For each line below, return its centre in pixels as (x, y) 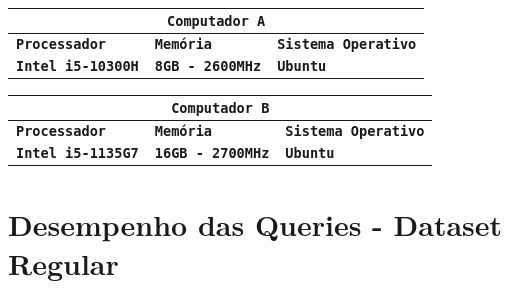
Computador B (220, 108)
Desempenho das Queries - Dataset (255, 224)
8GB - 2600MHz (208, 66)
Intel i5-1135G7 (77, 153)
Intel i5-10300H (77, 66)
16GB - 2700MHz (212, 153)
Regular (63, 263)
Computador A (216, 21)
